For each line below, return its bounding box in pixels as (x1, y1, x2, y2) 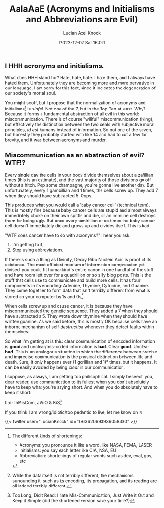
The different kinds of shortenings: (12, 433, 82, 439)
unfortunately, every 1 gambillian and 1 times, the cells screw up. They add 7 (5, 187, 158, 193)
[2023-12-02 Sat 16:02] (58, 39, 106, 45)
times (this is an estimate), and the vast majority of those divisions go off (5, 177, 151, 183)
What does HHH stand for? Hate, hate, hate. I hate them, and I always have (5, 75, 155, 81)
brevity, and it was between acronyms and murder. (5, 137, 107, 143)
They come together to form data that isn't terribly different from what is (5, 287, 150, 293)
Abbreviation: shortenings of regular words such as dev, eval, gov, (19, 453, 153, 459)
